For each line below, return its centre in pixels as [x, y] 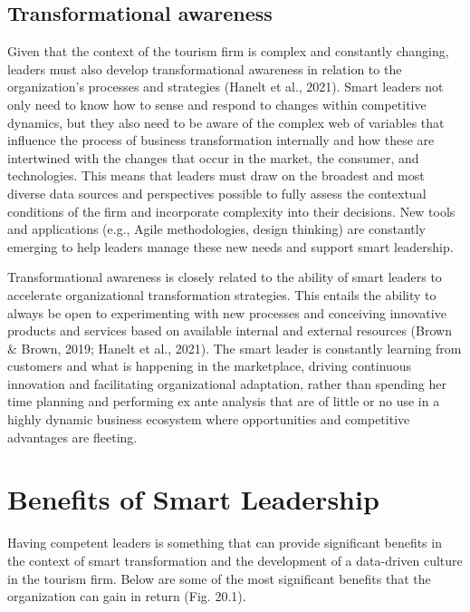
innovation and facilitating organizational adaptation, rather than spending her [227, 383]
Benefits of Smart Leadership [193, 499]
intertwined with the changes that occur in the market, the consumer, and [213, 157]
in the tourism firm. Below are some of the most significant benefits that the [219, 578]
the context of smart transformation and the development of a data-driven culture [235, 560]
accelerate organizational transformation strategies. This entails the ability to [222, 294]
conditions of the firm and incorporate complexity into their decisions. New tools [231, 211]
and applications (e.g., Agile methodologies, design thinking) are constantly [216, 229]
